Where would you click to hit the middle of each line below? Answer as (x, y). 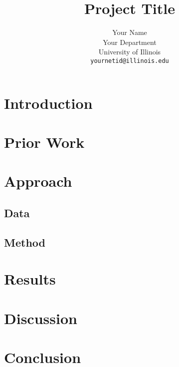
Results (30, 279)
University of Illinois (130, 52)
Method (25, 242)
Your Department (130, 42)
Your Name (130, 32)
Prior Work (44, 142)
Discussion (41, 318)
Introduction (48, 103)
